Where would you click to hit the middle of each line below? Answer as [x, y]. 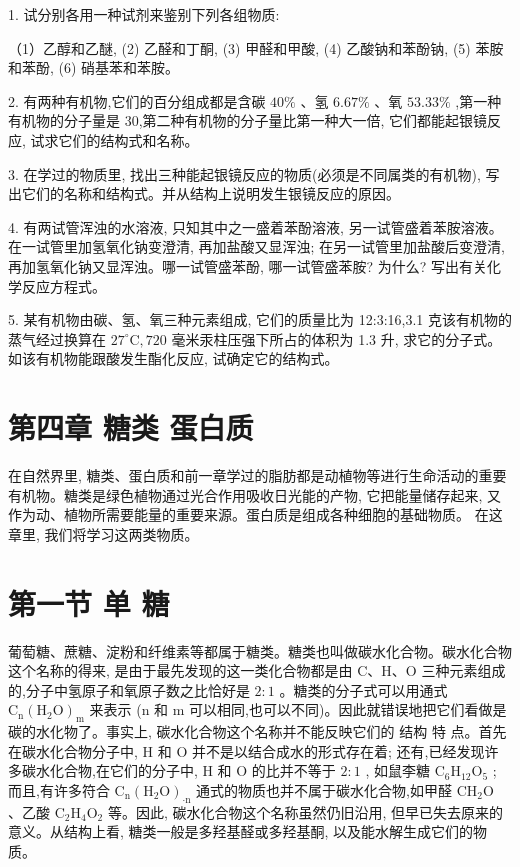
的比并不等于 [293, 770]
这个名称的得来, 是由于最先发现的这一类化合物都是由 [180, 670]
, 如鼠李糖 [397, 770]
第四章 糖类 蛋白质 [131, 427]
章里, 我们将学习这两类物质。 [103, 533]
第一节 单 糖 [89, 602]
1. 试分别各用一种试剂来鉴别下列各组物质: [144, 14]
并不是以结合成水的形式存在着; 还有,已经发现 [338, 750]
